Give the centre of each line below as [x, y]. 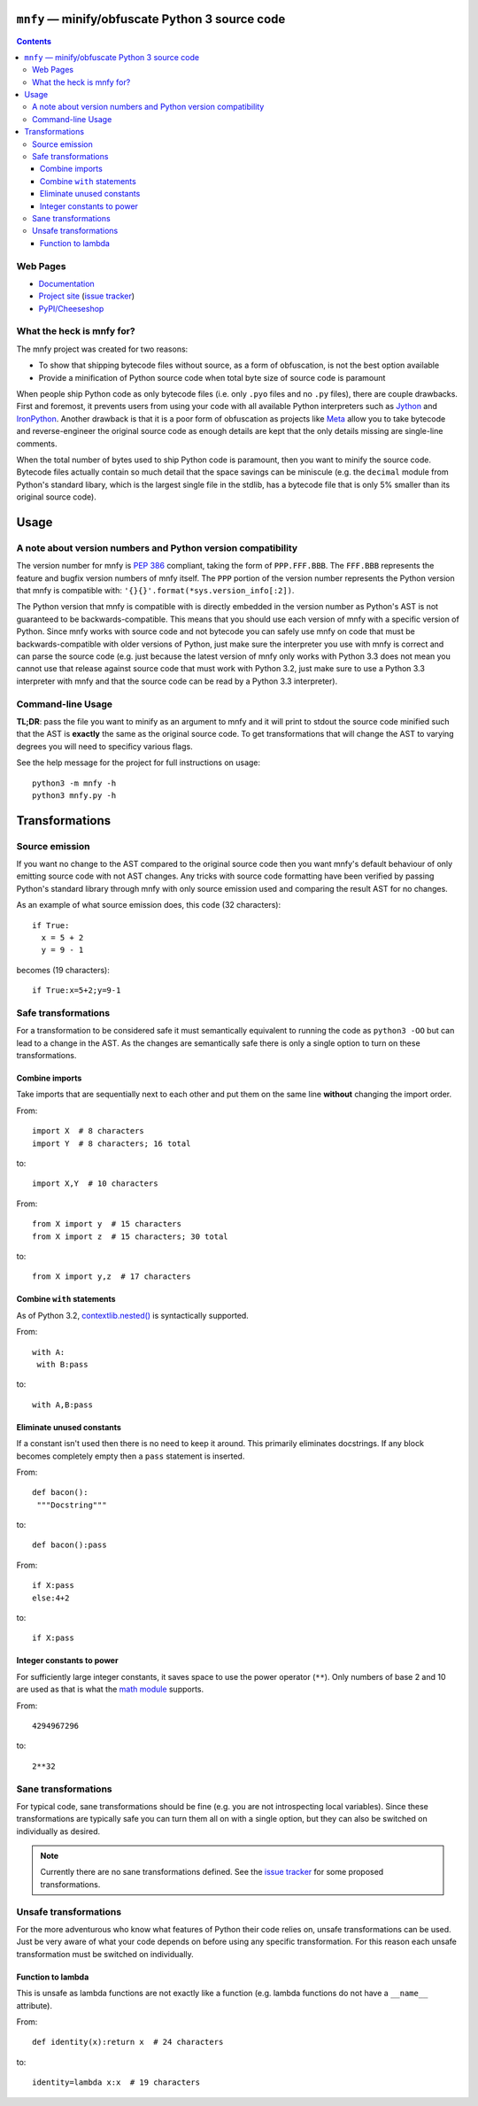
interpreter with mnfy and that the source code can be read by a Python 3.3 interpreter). [177, 681]
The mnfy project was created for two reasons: [102, 349]
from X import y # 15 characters [107, 1224]
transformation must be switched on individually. [105, 1954]
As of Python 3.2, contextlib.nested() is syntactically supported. [133, 1315]
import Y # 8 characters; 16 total [112, 1143]
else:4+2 [51, 1598]
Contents [34, 41]
